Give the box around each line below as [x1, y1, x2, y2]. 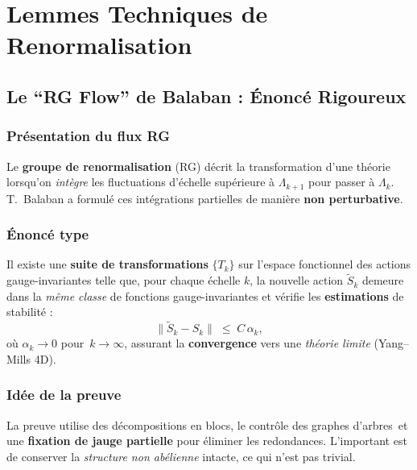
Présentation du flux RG [6, 126, 170, 146]
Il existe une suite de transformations [6, 256, 208, 272]
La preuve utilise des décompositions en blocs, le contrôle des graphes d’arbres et [6, 416, 408, 433]
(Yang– [374, 335, 410, 351]
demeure [361, 272, 404, 289]
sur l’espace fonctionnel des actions [238, 256, 411, 272]
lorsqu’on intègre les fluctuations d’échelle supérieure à [6, 173, 275, 190]
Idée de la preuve [6, 385, 122, 405]
